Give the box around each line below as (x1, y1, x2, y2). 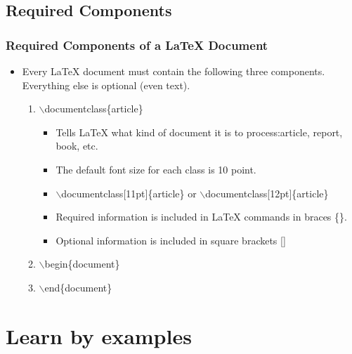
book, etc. (56, 138, 98, 153)
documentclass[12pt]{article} (205, 185, 329, 200)
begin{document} (44, 256, 120, 271)
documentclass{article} (44, 101, 143, 116)
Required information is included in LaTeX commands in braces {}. (56, 209, 347, 224)
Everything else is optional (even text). (22, 77, 190, 92)
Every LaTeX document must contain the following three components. (22, 64, 325, 78)
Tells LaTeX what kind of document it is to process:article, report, (56, 124, 343, 139)
